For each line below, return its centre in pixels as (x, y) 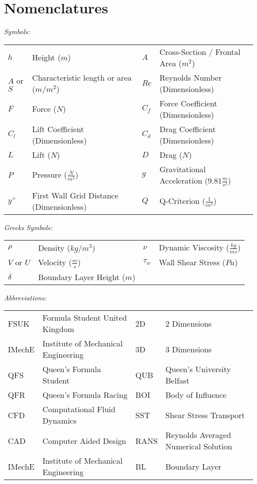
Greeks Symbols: (28, 227)
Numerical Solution (199, 446)
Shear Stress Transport (205, 415)
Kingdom (59, 329)
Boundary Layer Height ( (82, 277)
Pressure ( (50, 175)
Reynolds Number (191, 77)
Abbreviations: (25, 297)
